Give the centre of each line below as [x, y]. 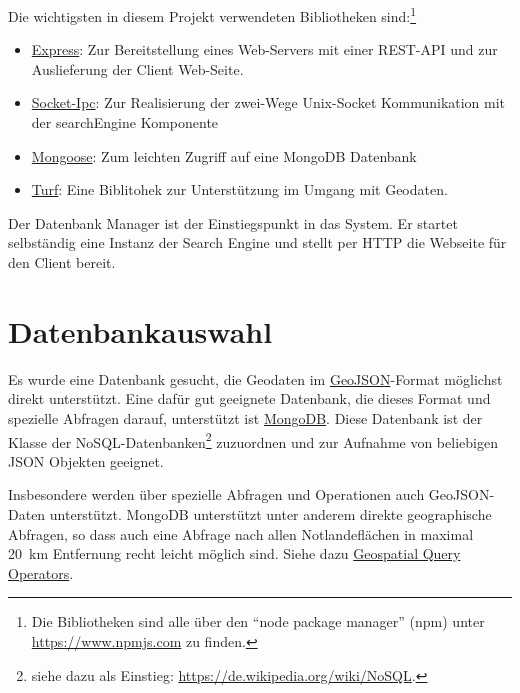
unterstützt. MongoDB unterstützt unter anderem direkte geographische [270, 513]
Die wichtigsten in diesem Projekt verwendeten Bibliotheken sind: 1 [212, 14]
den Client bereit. [62, 262]
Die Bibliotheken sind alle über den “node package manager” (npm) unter [258, 621]
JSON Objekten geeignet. [86, 460]
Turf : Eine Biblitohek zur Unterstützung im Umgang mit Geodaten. [239, 189]
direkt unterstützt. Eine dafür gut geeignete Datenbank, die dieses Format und [249, 398]
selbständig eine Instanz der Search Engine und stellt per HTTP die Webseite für [257, 242]
